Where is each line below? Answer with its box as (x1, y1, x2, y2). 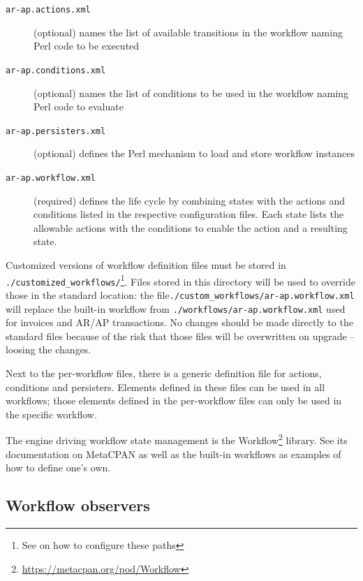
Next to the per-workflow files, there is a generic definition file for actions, (6, 365, 322, 380)
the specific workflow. (6, 406, 97, 421)
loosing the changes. (6, 342, 91, 357)
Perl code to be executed (34, 38, 140, 53)
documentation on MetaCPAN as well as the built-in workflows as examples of (6, 446, 341, 461)
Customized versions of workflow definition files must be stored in (6, 257, 286, 272)
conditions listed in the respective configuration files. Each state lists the (34, 207, 344, 221)
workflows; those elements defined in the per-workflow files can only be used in (6, 393, 342, 408)
